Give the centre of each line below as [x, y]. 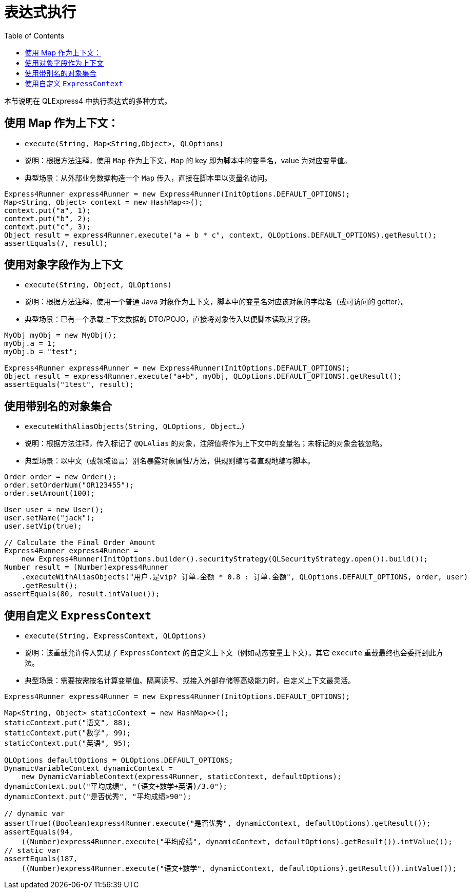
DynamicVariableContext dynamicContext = [89, 769]
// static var [32, 851]
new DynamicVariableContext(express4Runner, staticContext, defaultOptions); [181, 777]
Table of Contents [34, 35]
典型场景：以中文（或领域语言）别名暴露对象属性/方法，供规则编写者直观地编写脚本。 [170, 461]
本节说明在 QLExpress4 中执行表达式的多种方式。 [88, 101]
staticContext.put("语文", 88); [68, 723]
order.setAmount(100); [50, 493]
